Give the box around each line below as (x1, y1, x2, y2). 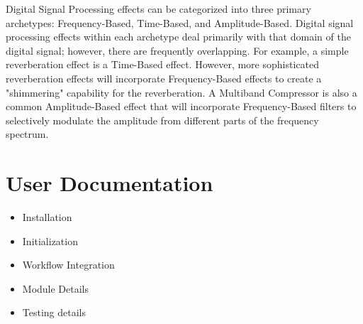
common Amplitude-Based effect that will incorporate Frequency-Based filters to (6, 99, 357, 114)
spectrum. (6, 126, 49, 141)
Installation (22, 210, 72, 225)
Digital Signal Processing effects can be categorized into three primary (6, 1, 311, 16)
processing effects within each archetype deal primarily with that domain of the (6, 29, 351, 44)
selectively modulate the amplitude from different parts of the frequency (6, 112, 319, 127)
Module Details (22, 281, 89, 296)
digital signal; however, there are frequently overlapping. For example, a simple (6, 43, 349, 58)
